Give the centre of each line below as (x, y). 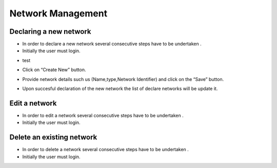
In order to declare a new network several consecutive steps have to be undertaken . (112, 44)
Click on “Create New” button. (54, 70)
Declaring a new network (51, 31)
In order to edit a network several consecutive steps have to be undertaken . (103, 115)
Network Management (58, 13)
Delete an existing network (53, 138)
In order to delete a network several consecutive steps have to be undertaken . (106, 150)
